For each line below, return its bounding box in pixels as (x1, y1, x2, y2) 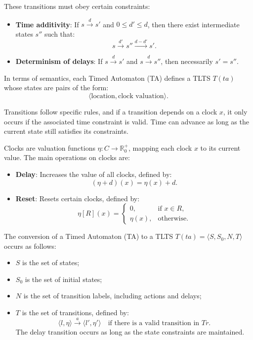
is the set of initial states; (25, 274, 102, 284)
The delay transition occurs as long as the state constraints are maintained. (15, 327, 245, 337)
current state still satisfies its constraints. (4, 126, 128, 136)
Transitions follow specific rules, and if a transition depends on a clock (4, 106, 217, 116)
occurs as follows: (4, 240, 56, 251)
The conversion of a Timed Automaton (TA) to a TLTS (4, 231, 173, 241)
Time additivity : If (15, 19, 79, 29)
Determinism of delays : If (15, 56, 103, 66)
